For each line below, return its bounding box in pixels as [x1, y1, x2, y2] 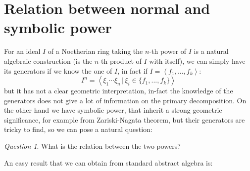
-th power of [149, 46, 187, 56]
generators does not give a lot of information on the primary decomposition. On [4, 95, 247, 105]
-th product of [99, 55, 142, 66]
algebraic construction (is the [4, 55, 93, 66]
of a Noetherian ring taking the [48, 46, 143, 56]
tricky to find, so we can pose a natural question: [4, 124, 152, 134]
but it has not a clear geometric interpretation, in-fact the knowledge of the [4, 85, 233, 96]
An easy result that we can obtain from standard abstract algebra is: [4, 157, 213, 168]
